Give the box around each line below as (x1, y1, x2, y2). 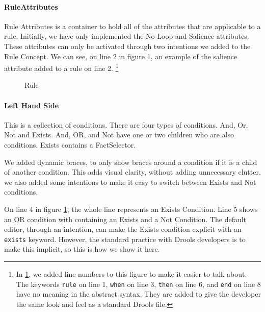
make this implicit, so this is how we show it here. (4, 244, 160, 254)
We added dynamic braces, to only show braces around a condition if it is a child (4, 156, 257, 167)
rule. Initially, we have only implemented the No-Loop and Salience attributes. (4, 31, 249, 41)
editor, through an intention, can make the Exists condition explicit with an (4, 224, 242, 234)
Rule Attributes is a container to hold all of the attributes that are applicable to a (4, 20, 261, 31)
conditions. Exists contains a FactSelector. (4, 139, 136, 150)
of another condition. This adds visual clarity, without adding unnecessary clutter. (4, 166, 261, 177)
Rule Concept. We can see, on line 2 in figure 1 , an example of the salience (4, 51, 237, 61)
